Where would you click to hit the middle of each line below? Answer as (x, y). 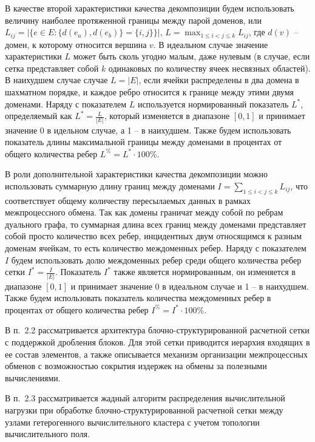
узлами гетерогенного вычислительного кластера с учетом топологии (132, 422)
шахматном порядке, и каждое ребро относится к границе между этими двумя (149, 92)
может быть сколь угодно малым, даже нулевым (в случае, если (191, 56)
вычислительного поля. (48, 434)
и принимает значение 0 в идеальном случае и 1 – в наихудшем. (190, 286)
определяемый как (39, 116)
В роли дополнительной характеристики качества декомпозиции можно (137, 174)
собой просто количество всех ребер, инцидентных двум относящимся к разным (154, 236)
